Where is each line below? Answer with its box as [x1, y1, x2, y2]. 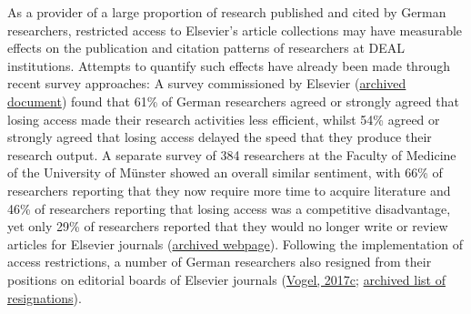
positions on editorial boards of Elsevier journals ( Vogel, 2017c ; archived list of [7, 269, 446, 289]
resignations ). [7, 288, 82, 307]
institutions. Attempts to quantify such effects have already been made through [7, 56, 450, 75]
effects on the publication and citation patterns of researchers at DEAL [7, 38, 405, 57]
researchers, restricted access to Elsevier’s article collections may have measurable [7, 20, 463, 39]
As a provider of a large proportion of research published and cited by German [7, 3, 446, 21]
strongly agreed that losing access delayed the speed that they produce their [7, 127, 432, 147]
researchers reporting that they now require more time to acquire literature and [7, 180, 451, 199]
